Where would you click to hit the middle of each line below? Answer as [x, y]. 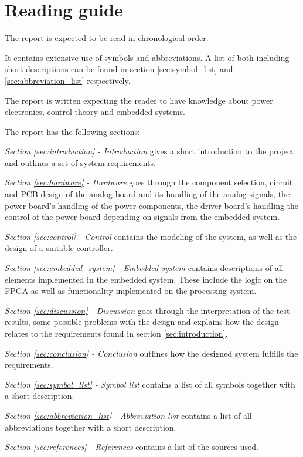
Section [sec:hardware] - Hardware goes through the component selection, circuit [149, 182]
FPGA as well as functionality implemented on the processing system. [131, 291]
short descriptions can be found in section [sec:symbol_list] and [119, 69]
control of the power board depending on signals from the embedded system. [142, 217]
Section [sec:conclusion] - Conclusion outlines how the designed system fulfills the [151, 353]
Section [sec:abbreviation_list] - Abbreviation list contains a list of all [128, 415]
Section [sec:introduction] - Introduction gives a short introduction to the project [149, 151]
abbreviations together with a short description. [91, 427]
